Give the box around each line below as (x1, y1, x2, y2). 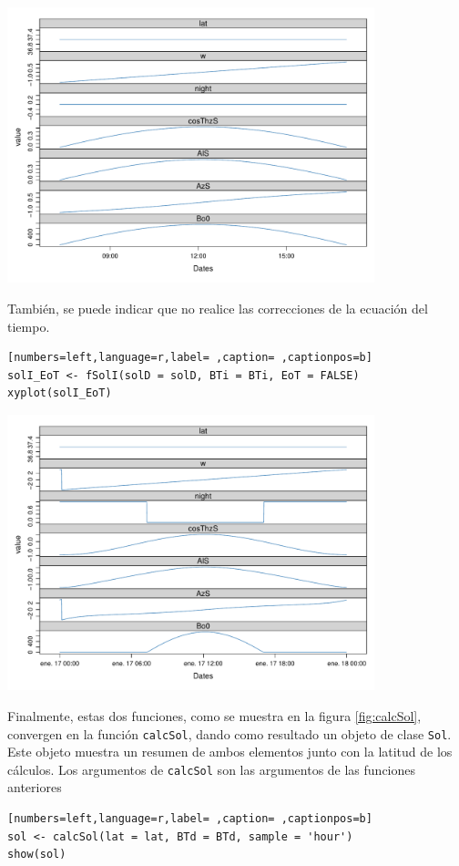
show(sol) (7, 848, 66, 861)
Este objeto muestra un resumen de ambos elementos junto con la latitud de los (7, 742, 453, 761)
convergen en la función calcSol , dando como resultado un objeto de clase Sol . (7, 724, 452, 743)
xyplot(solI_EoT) (7, 387, 112, 400)
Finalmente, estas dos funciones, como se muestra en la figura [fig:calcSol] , (7, 706, 422, 725)
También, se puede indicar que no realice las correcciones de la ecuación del (7, 298, 428, 317)
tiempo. (7, 316, 50, 335)
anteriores (7, 778, 62, 797)
